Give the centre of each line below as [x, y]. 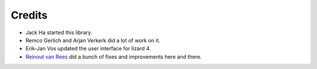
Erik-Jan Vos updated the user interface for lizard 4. [88, 49]
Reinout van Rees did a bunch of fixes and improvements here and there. [114, 57]
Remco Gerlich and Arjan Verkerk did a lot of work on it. [93, 40]
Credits [29, 15]
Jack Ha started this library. [59, 32]
